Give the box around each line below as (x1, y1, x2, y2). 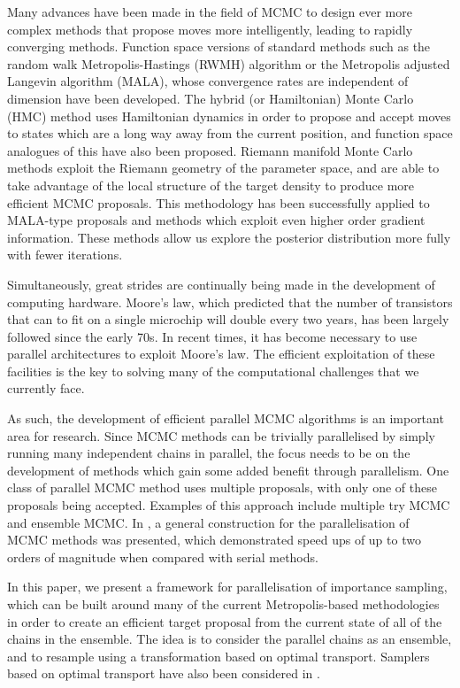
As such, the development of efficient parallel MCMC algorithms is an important (7, 409, 444, 428)
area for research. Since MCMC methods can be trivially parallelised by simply (7, 426, 435, 444)
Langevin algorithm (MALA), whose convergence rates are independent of (7, 72, 409, 90)
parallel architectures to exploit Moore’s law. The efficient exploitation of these (7, 344, 435, 363)
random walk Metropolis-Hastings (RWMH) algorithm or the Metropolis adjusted (7, 54, 450, 73)
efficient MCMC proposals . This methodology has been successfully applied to (7, 193, 430, 212)
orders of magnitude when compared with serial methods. (7, 547, 318, 566)
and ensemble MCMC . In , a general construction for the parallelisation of (7, 513, 410, 531)
